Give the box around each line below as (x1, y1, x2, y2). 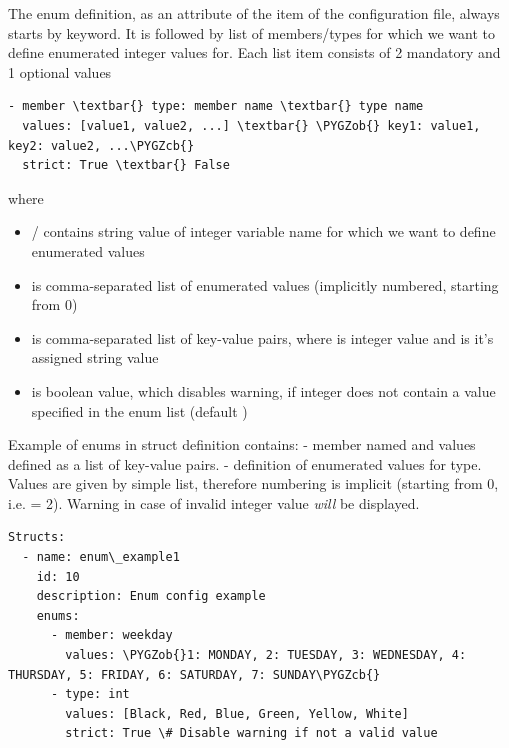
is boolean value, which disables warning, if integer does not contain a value (31, 380, 496, 401)
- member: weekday (50, 628, 173, 643)
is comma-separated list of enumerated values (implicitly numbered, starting (31, 274, 499, 295)
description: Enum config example (36, 589, 266, 604)
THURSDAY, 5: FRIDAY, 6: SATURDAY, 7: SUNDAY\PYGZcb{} (8, 667, 381, 682)
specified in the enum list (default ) (31, 400, 248, 421)
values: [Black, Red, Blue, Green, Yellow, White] (65, 706, 409, 721)
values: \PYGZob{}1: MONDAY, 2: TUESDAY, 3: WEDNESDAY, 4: (65, 648, 467, 663)
